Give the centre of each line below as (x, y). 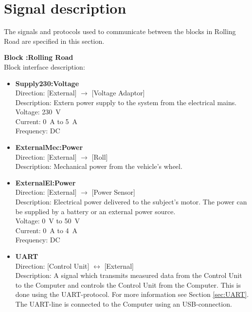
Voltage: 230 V (38, 112)
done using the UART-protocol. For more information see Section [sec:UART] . (132, 294)
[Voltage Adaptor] (118, 93)
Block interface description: (45, 66)
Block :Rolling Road (39, 57)
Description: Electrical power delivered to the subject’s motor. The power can (131, 202)
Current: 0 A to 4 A (46, 230)
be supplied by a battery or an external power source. (95, 211)
